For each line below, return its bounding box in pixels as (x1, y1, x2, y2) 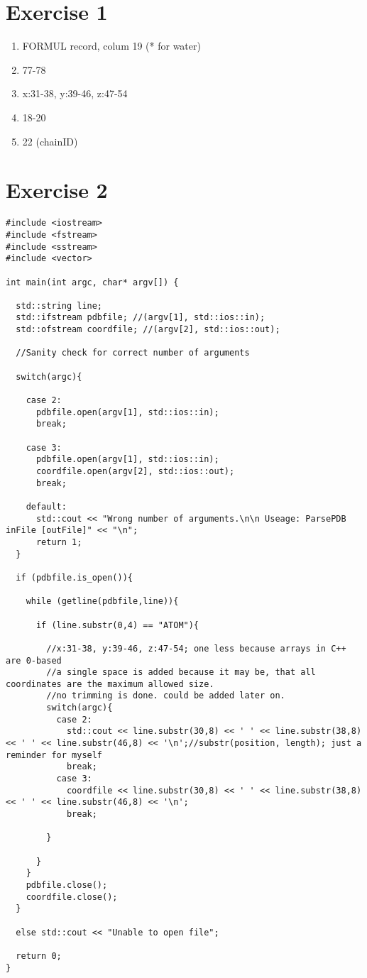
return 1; (35, 537, 82, 547)
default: (26, 501, 67, 512)
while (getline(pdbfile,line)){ (26, 596, 179, 607)
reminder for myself (6, 749, 103, 760)
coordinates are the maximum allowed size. (6, 678, 214, 689)
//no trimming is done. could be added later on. (46, 691, 285, 701)
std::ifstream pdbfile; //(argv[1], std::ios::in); (16, 312, 265, 323)
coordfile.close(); (26, 891, 118, 902)
